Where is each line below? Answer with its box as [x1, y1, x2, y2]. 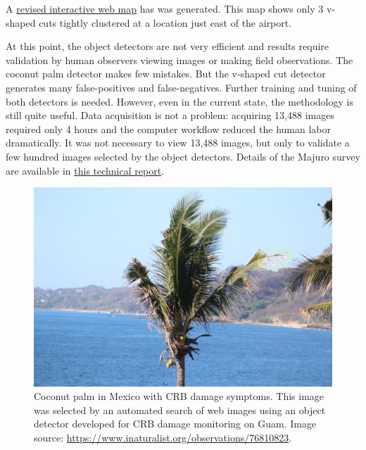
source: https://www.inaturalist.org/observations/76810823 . [34, 430, 292, 444]
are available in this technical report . [6, 163, 165, 177]
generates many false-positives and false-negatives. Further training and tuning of [6, 80, 357, 94]
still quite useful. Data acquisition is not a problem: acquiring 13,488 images [6, 108, 334, 123]
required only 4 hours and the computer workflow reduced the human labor [6, 121, 331, 136]
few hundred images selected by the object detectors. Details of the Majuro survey [6, 149, 360, 163]
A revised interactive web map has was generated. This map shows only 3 [6, 1, 324, 15]
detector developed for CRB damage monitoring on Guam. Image [34, 416, 317, 431]
